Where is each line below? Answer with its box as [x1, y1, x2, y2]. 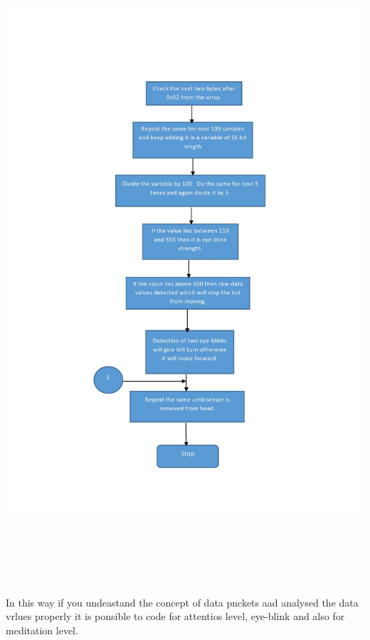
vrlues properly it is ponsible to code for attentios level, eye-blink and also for [6, 609, 345, 624]
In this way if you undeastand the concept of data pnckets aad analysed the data [6, 594, 359, 609]
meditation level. [6, 622, 78, 637]
